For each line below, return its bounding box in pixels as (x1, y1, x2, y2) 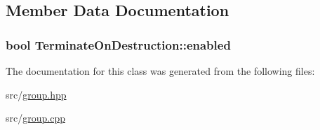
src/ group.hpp (6, 87, 67, 101)
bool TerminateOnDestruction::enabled (6, 36, 231, 53)
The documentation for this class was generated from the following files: (6, 64, 315, 78)
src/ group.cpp (6, 110, 65, 125)
